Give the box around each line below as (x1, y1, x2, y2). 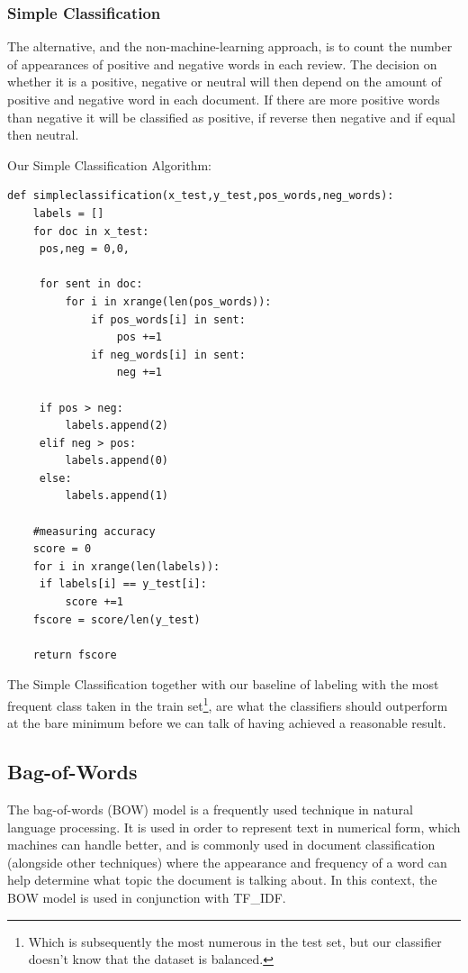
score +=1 (65, 596, 123, 609)
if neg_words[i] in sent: (91, 348, 246, 361)
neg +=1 (116, 366, 162, 379)
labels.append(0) (65, 454, 168, 468)
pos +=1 (116, 331, 162, 344)
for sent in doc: (39, 277, 143, 291)
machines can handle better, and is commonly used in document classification (7, 835, 436, 854)
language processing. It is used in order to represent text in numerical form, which (7, 817, 461, 836)
